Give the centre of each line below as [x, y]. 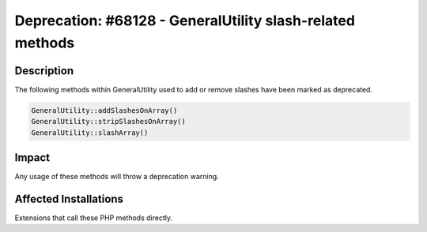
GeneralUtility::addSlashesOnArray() [104, 110]
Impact [32, 158]
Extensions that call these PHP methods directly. [94, 218]
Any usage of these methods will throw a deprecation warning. [117, 177]
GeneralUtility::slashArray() [90, 133]
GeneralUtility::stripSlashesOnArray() [108, 122]
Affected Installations [69, 198]
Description [44, 71]
